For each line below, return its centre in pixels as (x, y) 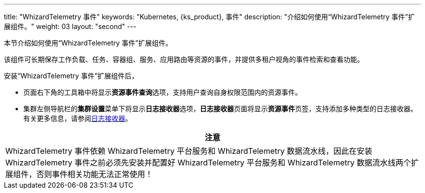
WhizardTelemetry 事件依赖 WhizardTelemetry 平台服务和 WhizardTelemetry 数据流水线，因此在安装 (189, 151)
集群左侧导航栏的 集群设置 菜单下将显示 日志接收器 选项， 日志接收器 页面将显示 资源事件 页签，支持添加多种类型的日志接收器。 (220, 109)
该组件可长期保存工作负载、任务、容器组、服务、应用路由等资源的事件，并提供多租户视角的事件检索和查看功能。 (184, 59)
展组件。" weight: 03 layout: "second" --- (70, 26)
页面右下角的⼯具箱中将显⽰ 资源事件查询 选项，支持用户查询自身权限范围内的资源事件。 (163, 92)
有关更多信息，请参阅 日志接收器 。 (78, 118)
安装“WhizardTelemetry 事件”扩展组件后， (71, 76)
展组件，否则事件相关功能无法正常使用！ (79, 174)
